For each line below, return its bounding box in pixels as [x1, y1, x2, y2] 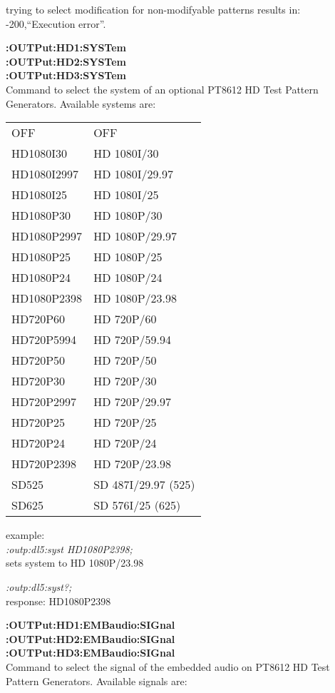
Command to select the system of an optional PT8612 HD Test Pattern [6, 81, 319, 96]
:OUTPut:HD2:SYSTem [6, 54, 126, 69]
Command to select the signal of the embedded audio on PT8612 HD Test [6, 659, 330, 674]
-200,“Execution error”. [6, 16, 106, 31]
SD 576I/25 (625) [93, 497, 181, 514]
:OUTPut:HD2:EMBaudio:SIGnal [6, 631, 175, 646]
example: [6, 527, 45, 542]
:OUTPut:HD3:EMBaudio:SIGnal [6, 645, 175, 660]
